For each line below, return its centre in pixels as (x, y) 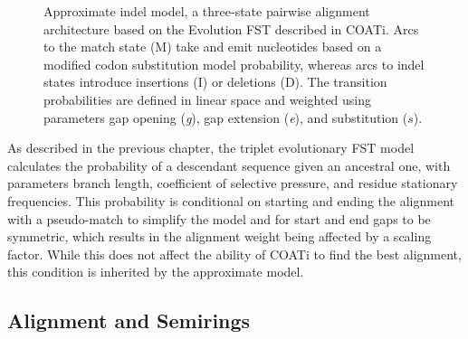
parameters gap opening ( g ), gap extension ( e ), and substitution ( (226, 117)
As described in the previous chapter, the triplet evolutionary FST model (211, 148)
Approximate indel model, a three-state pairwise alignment (207, 11)
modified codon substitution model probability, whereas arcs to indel (234, 64)
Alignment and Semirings (129, 320)
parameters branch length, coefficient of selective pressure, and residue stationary (233, 183)
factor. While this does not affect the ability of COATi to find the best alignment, (234, 254)
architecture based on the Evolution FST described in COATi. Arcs (231, 28)
